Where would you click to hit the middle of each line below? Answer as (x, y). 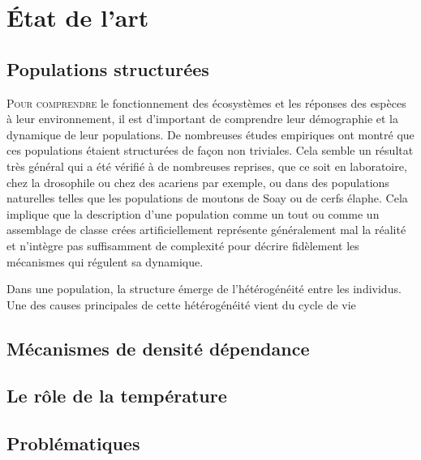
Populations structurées (108, 68)
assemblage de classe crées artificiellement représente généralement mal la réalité (206, 230)
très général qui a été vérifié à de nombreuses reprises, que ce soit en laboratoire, (207, 166)
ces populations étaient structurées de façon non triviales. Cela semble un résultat (210, 150)
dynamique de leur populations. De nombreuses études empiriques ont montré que (210, 134)
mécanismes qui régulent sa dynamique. (105, 261)
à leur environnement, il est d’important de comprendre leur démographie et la (202, 119)
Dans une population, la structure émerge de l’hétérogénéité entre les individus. (204, 289)
